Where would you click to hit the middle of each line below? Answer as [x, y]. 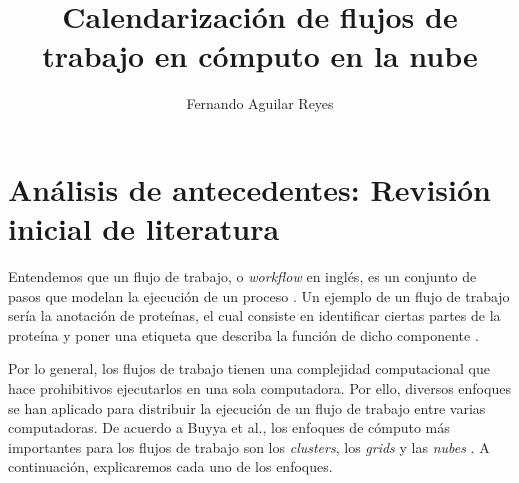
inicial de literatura [144, 228]
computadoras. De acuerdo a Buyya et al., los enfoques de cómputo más [229, 427]
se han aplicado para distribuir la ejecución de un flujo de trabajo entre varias [247, 407]
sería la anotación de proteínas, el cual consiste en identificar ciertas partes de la [254, 315]
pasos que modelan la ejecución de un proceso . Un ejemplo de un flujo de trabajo [259, 295]
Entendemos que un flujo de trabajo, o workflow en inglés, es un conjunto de [242, 276]
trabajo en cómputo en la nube [260, 55]
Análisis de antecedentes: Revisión [249, 188]
